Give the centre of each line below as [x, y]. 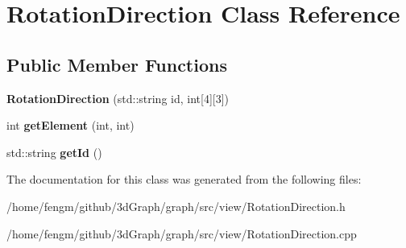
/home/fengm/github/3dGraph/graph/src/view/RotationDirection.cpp [182, 233]
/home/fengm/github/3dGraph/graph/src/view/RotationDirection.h [176, 206]
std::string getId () [54, 152]
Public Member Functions [117, 64]
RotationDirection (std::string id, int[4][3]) [118, 98]
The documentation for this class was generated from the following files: [184, 179]
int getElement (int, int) [70, 125]
